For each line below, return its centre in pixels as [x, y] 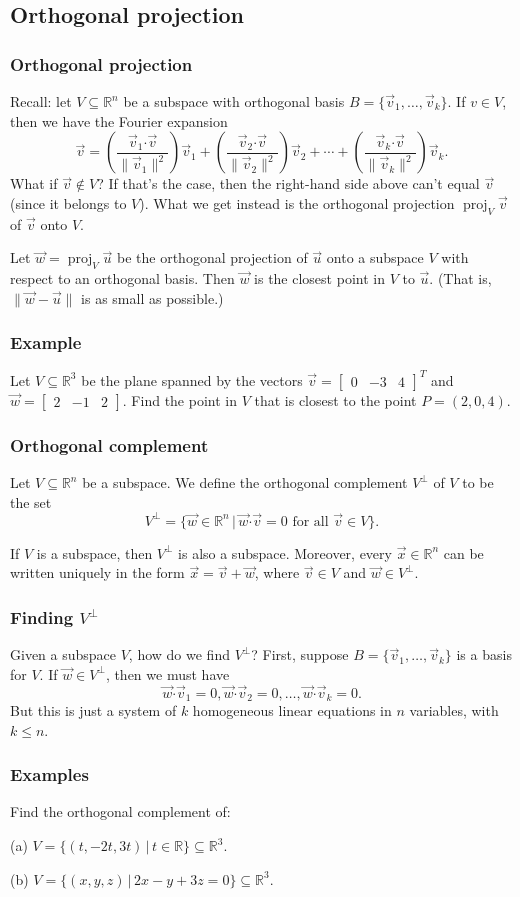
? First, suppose [300, 654]
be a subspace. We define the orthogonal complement [245, 482]
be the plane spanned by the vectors [192, 379]
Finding [42, 616]
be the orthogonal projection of [212, 257]
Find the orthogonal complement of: [120, 811]
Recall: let [41, 101]
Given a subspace [63, 654]
